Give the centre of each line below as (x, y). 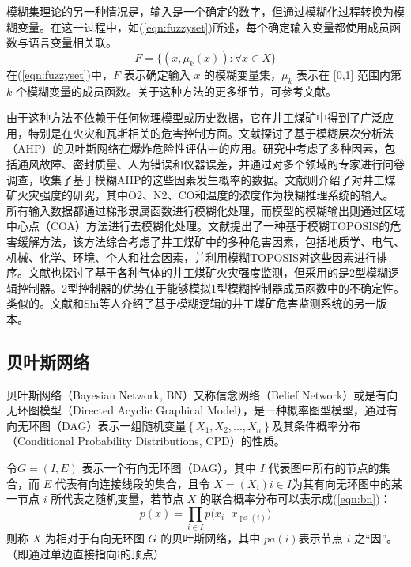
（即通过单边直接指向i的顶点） (85, 553)
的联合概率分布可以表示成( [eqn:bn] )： (296, 499)
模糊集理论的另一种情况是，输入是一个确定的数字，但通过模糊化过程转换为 (200, 11)
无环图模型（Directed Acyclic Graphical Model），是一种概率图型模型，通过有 (202, 410)
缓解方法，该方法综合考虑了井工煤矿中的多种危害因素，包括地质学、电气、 (211, 241)
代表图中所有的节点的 (324, 468)
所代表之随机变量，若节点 (117, 499)
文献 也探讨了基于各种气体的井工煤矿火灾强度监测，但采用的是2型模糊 (208, 272)
